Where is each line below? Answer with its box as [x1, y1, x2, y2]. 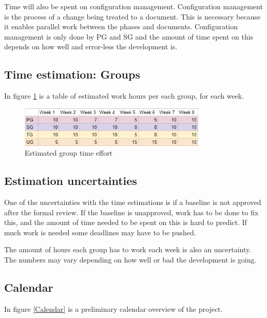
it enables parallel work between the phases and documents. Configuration [4, 21, 238, 32]
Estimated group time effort [25, 147, 113, 158]
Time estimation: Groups [4, 66, 140, 82]
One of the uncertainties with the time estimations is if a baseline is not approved [4, 196, 261, 207]
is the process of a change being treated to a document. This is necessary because [4, 11, 261, 22]
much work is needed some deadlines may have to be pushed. [4, 227, 196, 237]
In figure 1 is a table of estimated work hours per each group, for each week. [4, 90, 244, 101]
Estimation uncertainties [4, 173, 137, 189]
